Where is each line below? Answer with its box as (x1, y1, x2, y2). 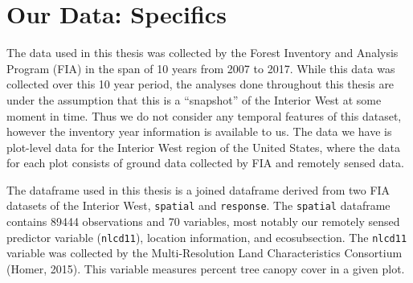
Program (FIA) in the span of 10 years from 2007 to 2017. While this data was (6, 59, 395, 76)
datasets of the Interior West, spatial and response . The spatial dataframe (6, 197, 391, 214)
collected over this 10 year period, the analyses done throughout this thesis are (6, 76, 395, 92)
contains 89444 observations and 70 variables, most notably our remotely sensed (6, 213, 400, 230)
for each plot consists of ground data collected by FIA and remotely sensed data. (6, 154, 404, 171)
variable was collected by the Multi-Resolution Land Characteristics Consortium (6, 244, 403, 261)
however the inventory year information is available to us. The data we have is (6, 123, 392, 140)
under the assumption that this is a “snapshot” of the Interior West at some (6, 91, 382, 108)
